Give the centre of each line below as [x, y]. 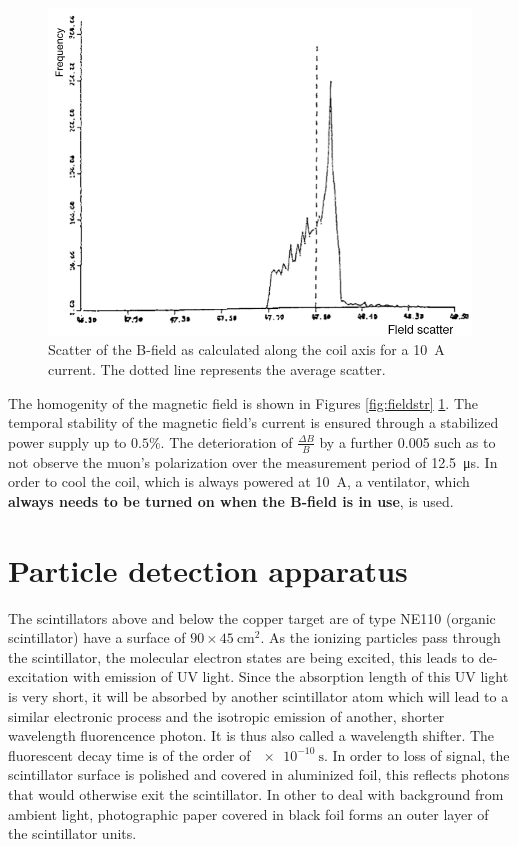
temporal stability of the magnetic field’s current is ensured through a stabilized [253, 422]
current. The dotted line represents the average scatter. [217, 369]
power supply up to [67, 441]
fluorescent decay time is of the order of [129, 754]
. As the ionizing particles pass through [380, 637]
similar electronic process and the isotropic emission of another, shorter [226, 715]
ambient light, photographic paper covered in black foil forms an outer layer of [248, 813]
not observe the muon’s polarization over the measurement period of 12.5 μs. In [253, 461]
